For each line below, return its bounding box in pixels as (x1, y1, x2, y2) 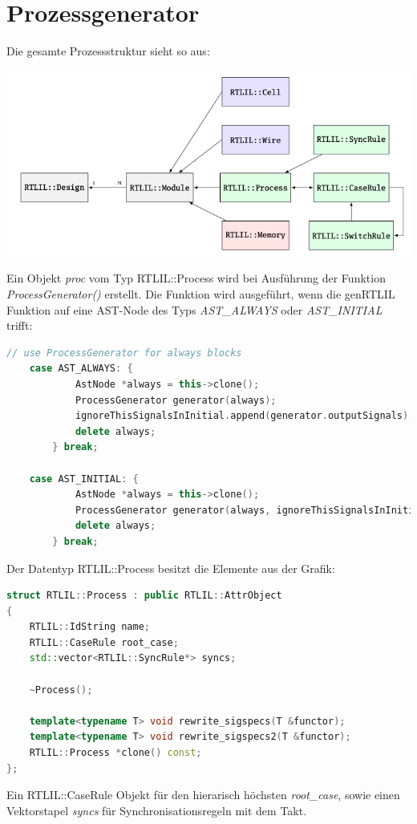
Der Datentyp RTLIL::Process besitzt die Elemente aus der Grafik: (6, 559, 335, 576)
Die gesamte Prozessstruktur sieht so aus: (6, 43, 210, 59)
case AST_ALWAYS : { (29, 363, 133, 375)
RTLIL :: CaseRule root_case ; (29, 636, 179, 648)
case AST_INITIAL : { (29, 473, 139, 485)
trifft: (6, 317, 33, 334)
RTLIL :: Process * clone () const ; (29, 747, 202, 759)
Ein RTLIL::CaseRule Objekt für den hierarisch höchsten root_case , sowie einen (6, 786, 400, 803)
